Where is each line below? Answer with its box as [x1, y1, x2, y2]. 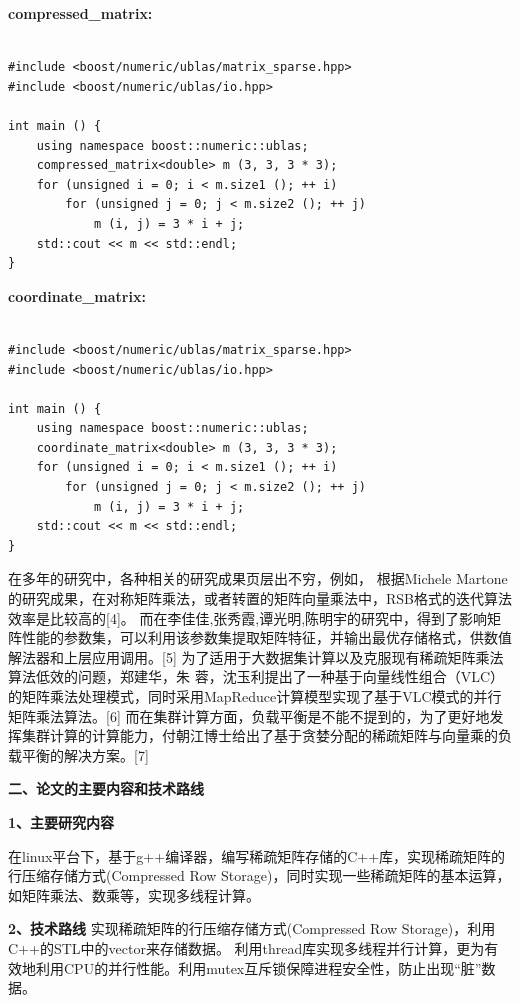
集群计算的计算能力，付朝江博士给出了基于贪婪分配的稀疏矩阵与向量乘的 [21, 725, 498, 746]
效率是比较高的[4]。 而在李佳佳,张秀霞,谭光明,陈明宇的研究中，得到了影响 [8, 607, 488, 628]
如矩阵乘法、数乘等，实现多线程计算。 [8, 884, 260, 905]
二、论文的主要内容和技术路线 [8, 778, 204, 799]
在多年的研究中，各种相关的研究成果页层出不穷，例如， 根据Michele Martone [8, 568, 508, 589]
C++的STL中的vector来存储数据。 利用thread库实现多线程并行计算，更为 [8, 937, 485, 958]
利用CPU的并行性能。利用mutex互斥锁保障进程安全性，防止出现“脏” [35, 957, 482, 978]
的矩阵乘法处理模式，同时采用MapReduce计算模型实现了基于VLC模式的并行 [8, 686, 502, 706]
